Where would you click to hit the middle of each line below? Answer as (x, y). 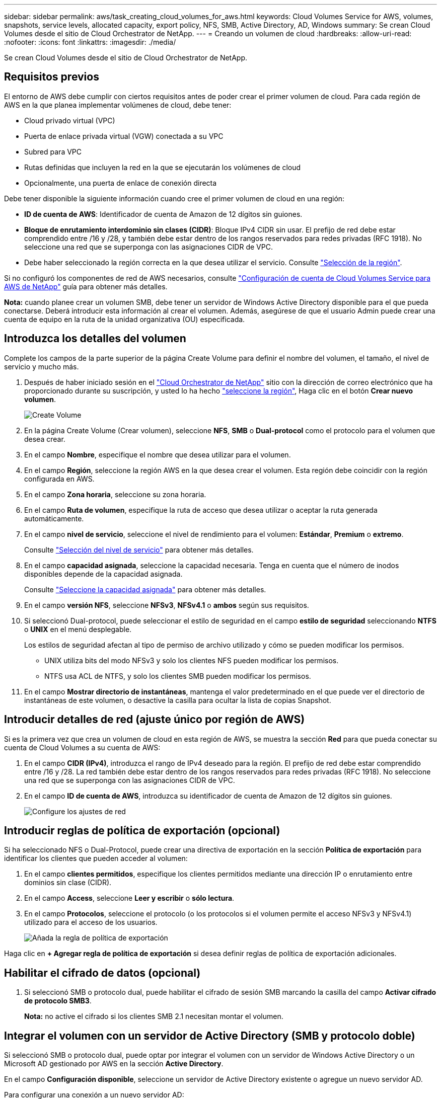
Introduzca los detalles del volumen (95, 339)
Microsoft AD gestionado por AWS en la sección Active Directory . (114, 1064)
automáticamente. (54, 518)
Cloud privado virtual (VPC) (70, 120)
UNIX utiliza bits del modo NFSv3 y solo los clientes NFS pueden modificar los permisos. (192, 660)
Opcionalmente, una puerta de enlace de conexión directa (121, 183)
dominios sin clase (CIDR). (68, 883)
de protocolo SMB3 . (58, 1001)
